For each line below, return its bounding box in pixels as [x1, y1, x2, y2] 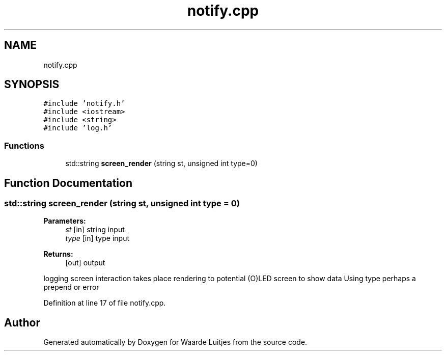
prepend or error [43, 283, 99, 292]
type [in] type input [65, 234, 130, 243]
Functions [4, 140, 44, 151]
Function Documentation [4, 176, 132, 189]
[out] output [65, 258, 105, 267]
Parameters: [43, 216, 86, 226]
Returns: [43, 250, 73, 259]
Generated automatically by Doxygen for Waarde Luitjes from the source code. [43, 338, 308, 347]
